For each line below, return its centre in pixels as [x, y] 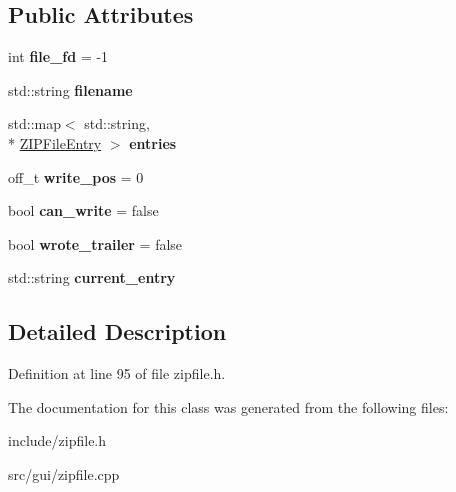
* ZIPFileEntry [55, 142]
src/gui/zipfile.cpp [64, 473]
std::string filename [70, 89]
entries [153, 142]
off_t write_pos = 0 [76, 176]
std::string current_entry [92, 277]
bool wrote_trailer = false [95, 243]
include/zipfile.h [57, 440]
